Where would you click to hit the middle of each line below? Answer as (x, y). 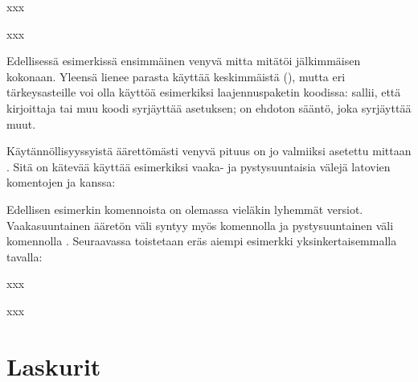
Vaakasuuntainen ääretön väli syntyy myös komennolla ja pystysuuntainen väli (200, 225)
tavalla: (25, 256)
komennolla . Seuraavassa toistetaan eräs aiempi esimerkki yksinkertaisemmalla (202, 241)
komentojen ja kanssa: (61, 182)
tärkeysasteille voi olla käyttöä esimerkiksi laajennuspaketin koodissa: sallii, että (204, 92)
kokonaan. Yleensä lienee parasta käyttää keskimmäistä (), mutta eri (176, 76)
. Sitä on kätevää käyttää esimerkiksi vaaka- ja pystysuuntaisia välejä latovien (199, 166)
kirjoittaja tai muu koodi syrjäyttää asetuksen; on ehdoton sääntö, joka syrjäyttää (209, 107)
